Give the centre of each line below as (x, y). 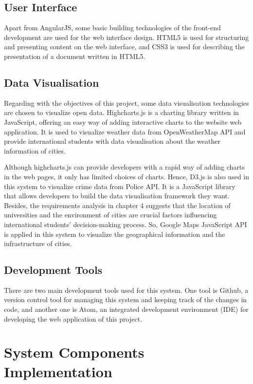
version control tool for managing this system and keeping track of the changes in (126, 299)
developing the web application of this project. (73, 318)
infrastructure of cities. (38, 243)
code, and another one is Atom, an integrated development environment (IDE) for (126, 309)
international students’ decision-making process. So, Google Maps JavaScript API (126, 224)
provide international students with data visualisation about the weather (112, 141)
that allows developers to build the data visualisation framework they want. (117, 196)
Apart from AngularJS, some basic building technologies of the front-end (112, 28)
